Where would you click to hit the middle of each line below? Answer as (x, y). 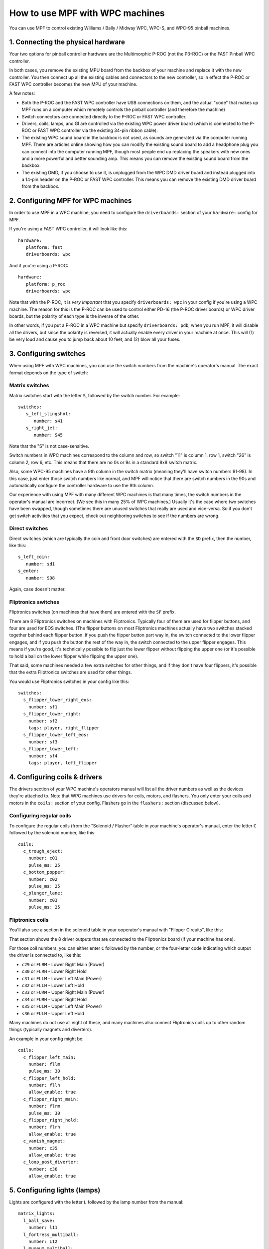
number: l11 (43, 1228)
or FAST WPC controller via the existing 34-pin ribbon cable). (95, 130)
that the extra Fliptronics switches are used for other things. (70, 672)
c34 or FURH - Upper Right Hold (54, 999)
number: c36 (43, 1169)
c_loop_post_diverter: (51, 1162)
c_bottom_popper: (44, 872)
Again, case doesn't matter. (37, 589)
